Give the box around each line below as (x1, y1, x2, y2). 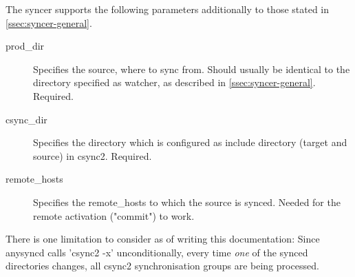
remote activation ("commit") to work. (33, 208, 195, 223)
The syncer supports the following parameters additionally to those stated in (6, 2, 330, 16)
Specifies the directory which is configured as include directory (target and (33, 135, 347, 150)
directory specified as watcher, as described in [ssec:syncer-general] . (33, 75, 316, 90)
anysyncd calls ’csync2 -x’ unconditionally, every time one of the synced (6, 245, 308, 259)
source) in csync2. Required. (33, 148, 152, 163)
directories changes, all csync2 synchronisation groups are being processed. (6, 258, 319, 273)
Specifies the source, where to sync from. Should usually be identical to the (33, 61, 350, 76)
